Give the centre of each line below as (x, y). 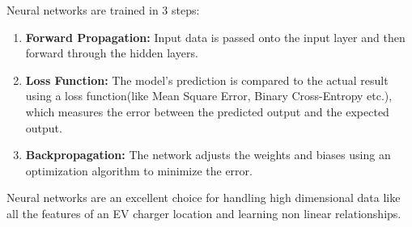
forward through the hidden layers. (112, 53)
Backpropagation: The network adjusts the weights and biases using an (208, 155)
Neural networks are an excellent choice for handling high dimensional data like (204, 198)
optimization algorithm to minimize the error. (139, 170)
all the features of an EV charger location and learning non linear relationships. (204, 213)
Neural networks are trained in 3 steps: (103, 10)
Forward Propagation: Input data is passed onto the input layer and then (215, 37)
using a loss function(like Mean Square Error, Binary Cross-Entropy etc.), (209, 96)
